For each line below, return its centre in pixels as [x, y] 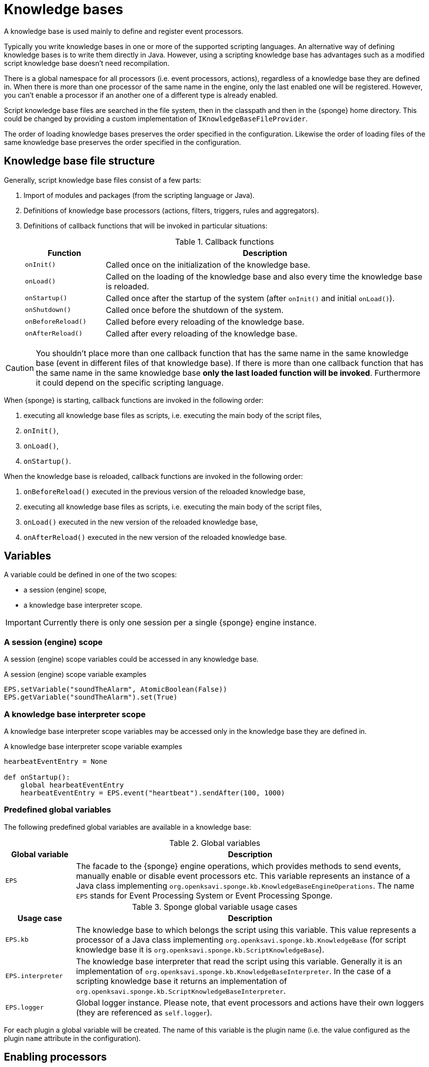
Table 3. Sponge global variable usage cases [215, 907]
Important [23, 623]
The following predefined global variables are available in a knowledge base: [128, 827]
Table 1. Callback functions [225, 241]
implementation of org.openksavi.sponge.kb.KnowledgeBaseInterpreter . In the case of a [234, 971]
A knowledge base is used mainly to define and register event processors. [124, 31]
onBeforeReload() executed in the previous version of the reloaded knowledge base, [164, 491]
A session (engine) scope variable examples [75, 674]
